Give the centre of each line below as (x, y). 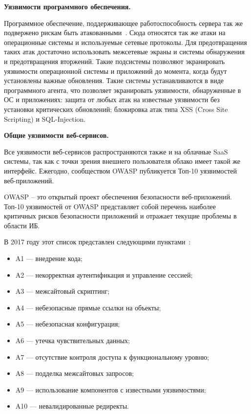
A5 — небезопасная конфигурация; (68, 324)
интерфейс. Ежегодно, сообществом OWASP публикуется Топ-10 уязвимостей (120, 170)
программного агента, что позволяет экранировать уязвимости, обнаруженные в (123, 90)
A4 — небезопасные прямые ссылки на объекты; (88, 307)
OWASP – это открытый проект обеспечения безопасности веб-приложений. (118, 197)
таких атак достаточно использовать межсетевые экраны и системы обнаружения (124, 52)
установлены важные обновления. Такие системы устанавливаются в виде (114, 80)
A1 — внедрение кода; (49, 258)
